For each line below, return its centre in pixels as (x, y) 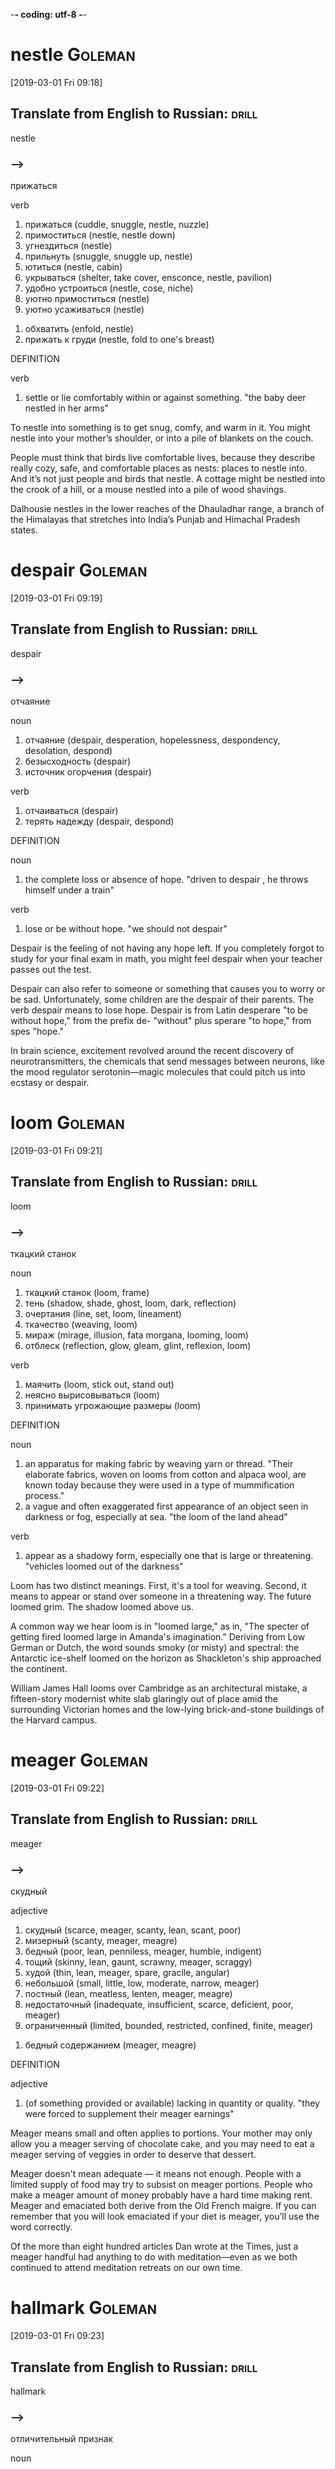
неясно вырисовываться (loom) (92, 1395)
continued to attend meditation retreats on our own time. (126, 2268)
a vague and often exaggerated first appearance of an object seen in (166, 1506)
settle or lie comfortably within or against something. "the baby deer (165, 398)
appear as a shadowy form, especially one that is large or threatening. (169, 1556)
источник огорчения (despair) (88, 772)
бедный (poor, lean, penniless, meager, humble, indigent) (143, 1951)
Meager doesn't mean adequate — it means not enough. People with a (156, 2174)
